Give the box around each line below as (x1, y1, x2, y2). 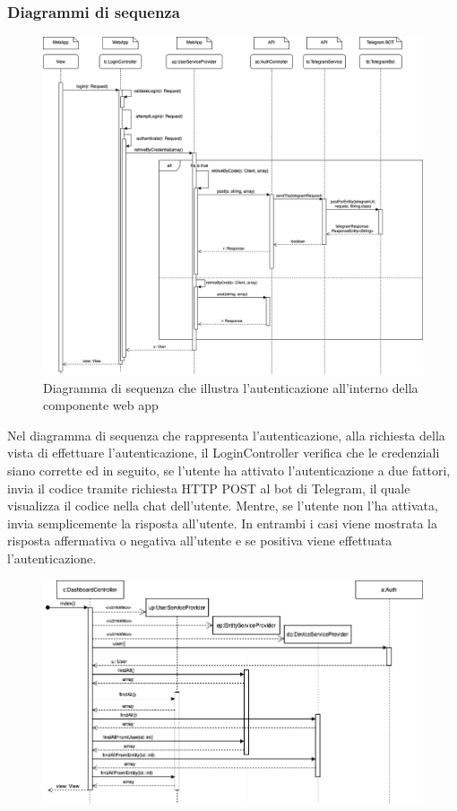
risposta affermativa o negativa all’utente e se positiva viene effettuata (7, 531, 392, 550)
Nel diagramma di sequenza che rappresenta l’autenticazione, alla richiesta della (7, 425, 445, 444)
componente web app (43, 396, 159, 414)
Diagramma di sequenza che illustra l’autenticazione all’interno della (43, 378, 418, 397)
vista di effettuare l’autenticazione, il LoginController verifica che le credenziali (7, 443, 440, 462)
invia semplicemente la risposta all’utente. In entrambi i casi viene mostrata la (7, 513, 437, 532)
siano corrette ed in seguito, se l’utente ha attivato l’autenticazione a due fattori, (7, 460, 451, 479)
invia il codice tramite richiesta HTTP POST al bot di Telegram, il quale (7, 478, 410, 497)
